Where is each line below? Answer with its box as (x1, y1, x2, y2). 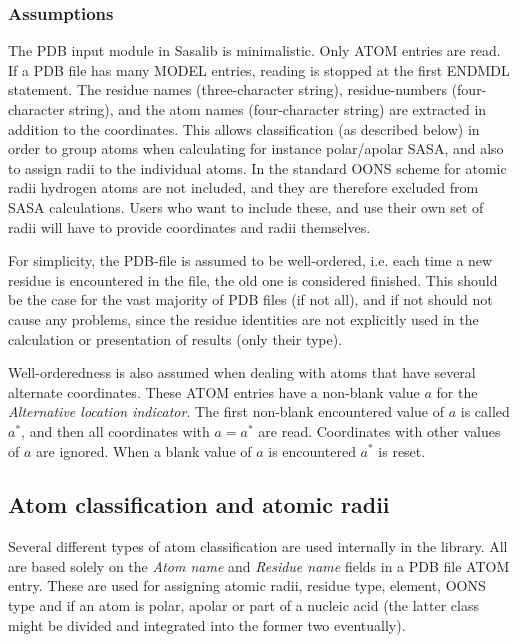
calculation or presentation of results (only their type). (8, 328, 343, 349)
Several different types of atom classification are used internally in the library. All (8, 536, 508, 557)
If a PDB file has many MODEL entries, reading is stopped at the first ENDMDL (8, 59, 510, 80)
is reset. (378, 440, 426, 461)
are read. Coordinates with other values (258, 420, 501, 441)
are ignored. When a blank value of (36, 440, 252, 461)
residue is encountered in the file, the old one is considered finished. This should (8, 269, 498, 290)
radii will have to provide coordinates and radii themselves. (8, 216, 371, 237)
